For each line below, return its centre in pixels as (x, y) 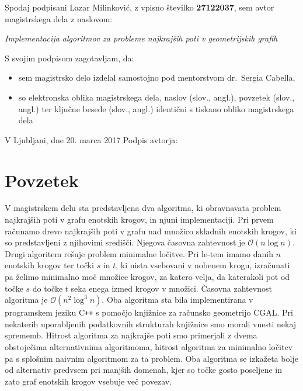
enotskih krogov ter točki (49, 265)
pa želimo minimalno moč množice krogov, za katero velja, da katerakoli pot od (147, 277)
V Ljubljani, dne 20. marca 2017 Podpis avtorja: (91, 139)
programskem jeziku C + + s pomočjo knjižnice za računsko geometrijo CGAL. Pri (149, 312)
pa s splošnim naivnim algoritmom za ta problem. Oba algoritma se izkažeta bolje (151, 358)
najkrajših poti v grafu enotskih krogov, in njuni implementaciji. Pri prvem (139, 219)
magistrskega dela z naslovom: (59, 18)
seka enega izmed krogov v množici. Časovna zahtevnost (171, 288)
